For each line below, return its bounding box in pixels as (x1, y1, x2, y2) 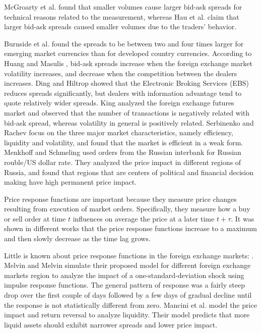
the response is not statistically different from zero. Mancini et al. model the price (4, 299, 257, 310)
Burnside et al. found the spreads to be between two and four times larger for (4, 38, 244, 48)
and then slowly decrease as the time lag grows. (4, 233, 151, 244)
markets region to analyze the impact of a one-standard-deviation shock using (4, 269, 244, 280)
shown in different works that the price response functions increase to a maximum (4, 223, 257, 234)
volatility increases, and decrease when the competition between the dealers (4, 68, 237, 78)
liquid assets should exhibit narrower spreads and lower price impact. (4, 319, 218, 329)
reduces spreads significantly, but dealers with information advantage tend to (4, 87, 242, 98)
